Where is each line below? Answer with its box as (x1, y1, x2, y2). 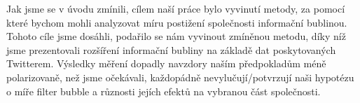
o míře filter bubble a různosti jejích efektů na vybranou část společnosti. (6, 83, 321, 98)
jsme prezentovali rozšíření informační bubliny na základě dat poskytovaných (6, 42, 336, 57)
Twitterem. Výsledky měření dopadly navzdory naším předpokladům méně (6, 56, 326, 71)
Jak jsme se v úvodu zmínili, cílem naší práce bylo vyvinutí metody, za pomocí (6, 1, 345, 15)
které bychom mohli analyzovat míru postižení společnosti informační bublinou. (6, 15, 347, 29)
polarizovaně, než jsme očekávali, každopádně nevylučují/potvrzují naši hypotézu (6, 69, 354, 84)
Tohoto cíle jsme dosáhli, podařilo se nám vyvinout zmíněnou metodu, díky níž (6, 29, 346, 43)
